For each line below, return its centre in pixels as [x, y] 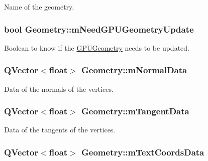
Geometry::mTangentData [135, 111]
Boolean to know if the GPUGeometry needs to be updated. [97, 47]
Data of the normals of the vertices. [59, 89]
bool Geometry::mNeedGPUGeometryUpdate [99, 29]
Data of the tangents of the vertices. [60, 130]
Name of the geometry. [39, 7]
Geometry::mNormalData [134, 70]
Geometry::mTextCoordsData [143, 152]
